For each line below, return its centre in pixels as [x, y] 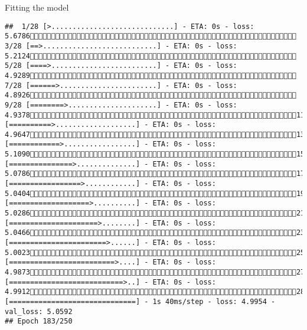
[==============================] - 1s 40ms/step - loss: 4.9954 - [140, 301]
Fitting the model [37, 7]
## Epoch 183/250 [39, 321]
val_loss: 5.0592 [39, 311]
